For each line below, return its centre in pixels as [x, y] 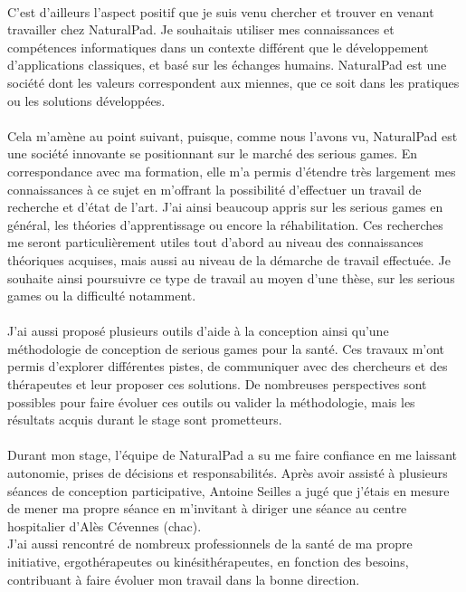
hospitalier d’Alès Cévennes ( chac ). [105, 525]
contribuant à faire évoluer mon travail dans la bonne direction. [184, 579]
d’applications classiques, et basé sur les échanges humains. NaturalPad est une [227, 65]
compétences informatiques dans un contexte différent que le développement [218, 47]
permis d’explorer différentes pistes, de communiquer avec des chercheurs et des [228, 366]
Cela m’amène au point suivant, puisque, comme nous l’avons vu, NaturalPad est [233, 135]
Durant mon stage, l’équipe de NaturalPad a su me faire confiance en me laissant [233, 455]
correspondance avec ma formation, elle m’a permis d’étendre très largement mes [232, 171]
